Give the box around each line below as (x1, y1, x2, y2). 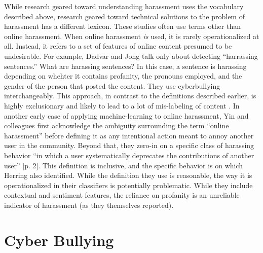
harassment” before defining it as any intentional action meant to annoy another (4, 130, 254, 140)
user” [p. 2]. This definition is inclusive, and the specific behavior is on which (4, 160, 243, 170)
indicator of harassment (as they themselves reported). (4, 199, 174, 210)
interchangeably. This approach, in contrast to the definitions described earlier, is (4, 90, 256, 101)
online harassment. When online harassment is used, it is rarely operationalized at (4, 30, 259, 41)
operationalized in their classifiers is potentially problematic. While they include (4, 179, 253, 190)
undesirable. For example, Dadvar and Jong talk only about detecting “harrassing (4, 50, 258, 61)
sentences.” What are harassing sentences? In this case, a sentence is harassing (4, 60, 247, 71)
